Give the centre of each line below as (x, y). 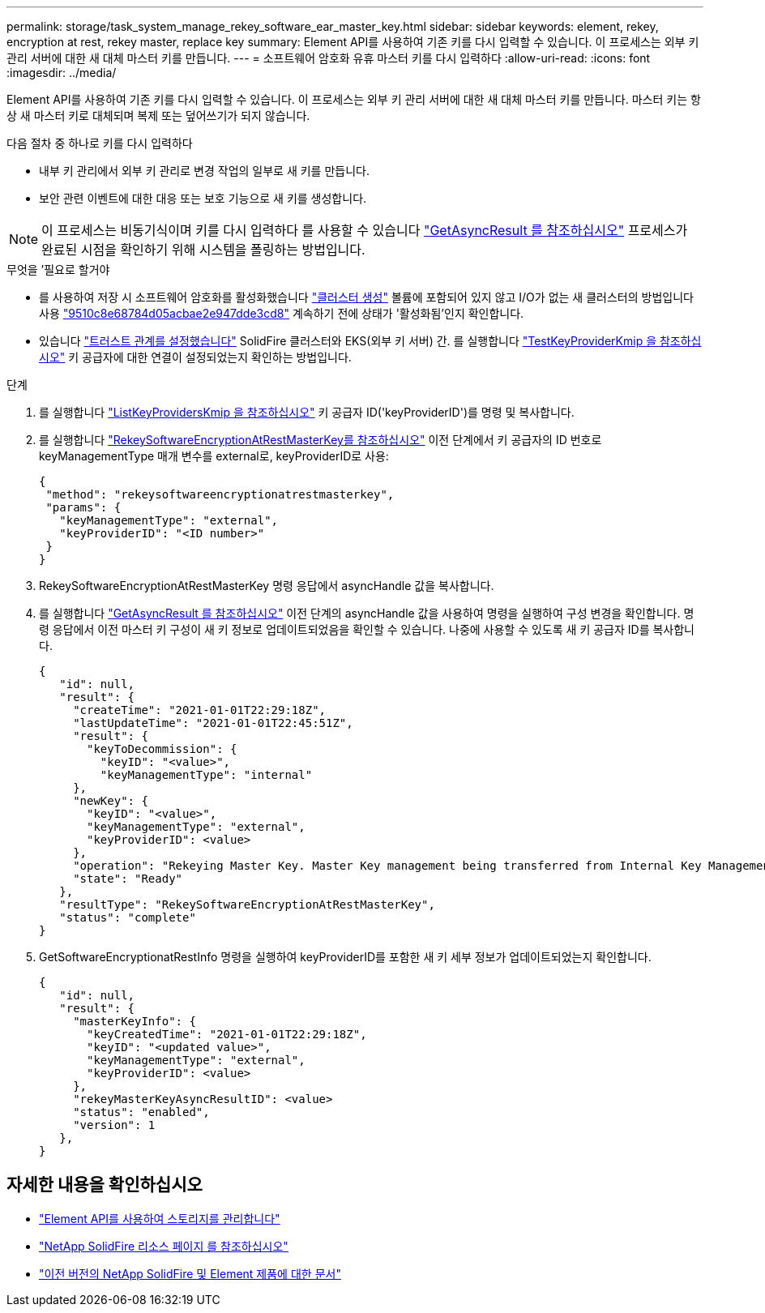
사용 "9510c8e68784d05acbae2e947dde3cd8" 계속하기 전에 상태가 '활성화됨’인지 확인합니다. (282, 313)
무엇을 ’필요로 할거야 (58, 269)
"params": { (83, 507)
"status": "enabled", (141, 1112)
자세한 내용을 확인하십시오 (105, 1185)
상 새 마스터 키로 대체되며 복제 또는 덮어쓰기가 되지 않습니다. (158, 115)
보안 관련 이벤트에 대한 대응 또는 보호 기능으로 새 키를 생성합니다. (203, 198)
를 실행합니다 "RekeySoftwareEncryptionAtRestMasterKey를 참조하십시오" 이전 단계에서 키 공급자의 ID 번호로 (321, 440)
